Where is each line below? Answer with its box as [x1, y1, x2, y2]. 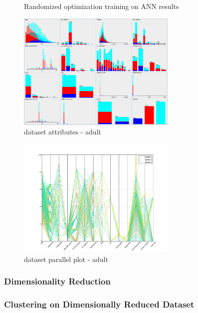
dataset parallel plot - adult [24, 253, 108, 264]
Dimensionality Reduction [4, 275, 111, 287]
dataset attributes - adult [24, 126, 101, 137]
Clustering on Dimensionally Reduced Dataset [4, 298, 195, 310]
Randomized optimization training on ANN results [24, 1, 179, 11]
